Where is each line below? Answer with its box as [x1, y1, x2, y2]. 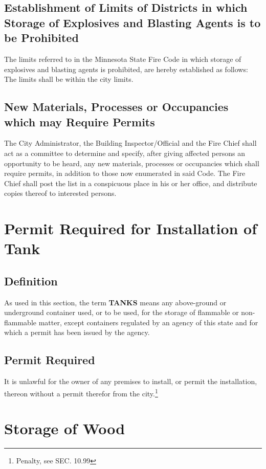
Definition [4, 273, 58, 288]
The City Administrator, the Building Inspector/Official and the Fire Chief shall [4, 138, 257, 148]
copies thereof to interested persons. [4, 188, 117, 198]
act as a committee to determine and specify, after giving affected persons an [4, 147, 245, 158]
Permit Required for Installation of [4, 218, 257, 239]
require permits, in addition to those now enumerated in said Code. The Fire [4, 168, 246, 178]
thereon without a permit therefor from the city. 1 [4, 386, 158, 398]
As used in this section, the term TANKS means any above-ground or [4, 297, 227, 307]
